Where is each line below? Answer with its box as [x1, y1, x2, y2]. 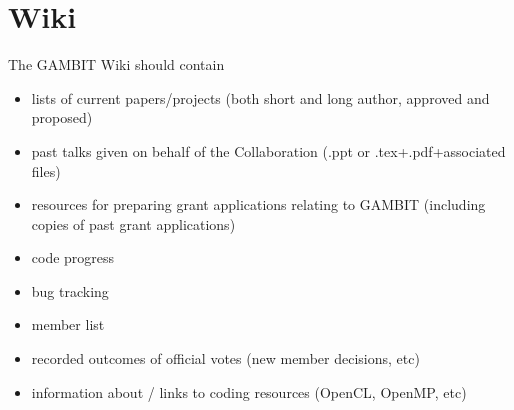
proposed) [31, 107, 93, 128]
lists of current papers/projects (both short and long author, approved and [31, 87, 490, 108]
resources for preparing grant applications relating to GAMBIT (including [31, 194, 486, 215]
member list [31, 314, 105, 335]
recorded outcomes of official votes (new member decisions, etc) [31, 348, 420, 369]
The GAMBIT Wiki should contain [8, 54, 225, 75]
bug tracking [31, 280, 109, 301]
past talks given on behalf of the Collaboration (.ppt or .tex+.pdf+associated [31, 140, 506, 161]
